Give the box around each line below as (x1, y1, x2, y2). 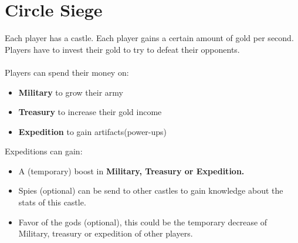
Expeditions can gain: (5, 145, 83, 157)
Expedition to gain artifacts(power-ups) (18, 125, 167, 137)
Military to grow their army (18, 86, 123, 98)
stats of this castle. (18, 196, 86, 208)
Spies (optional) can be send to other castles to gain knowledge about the (18, 184, 283, 197)
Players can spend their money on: (5, 66, 129, 78)
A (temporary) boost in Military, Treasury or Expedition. (18, 164, 245, 177)
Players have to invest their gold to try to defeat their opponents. (5, 43, 240, 55)
